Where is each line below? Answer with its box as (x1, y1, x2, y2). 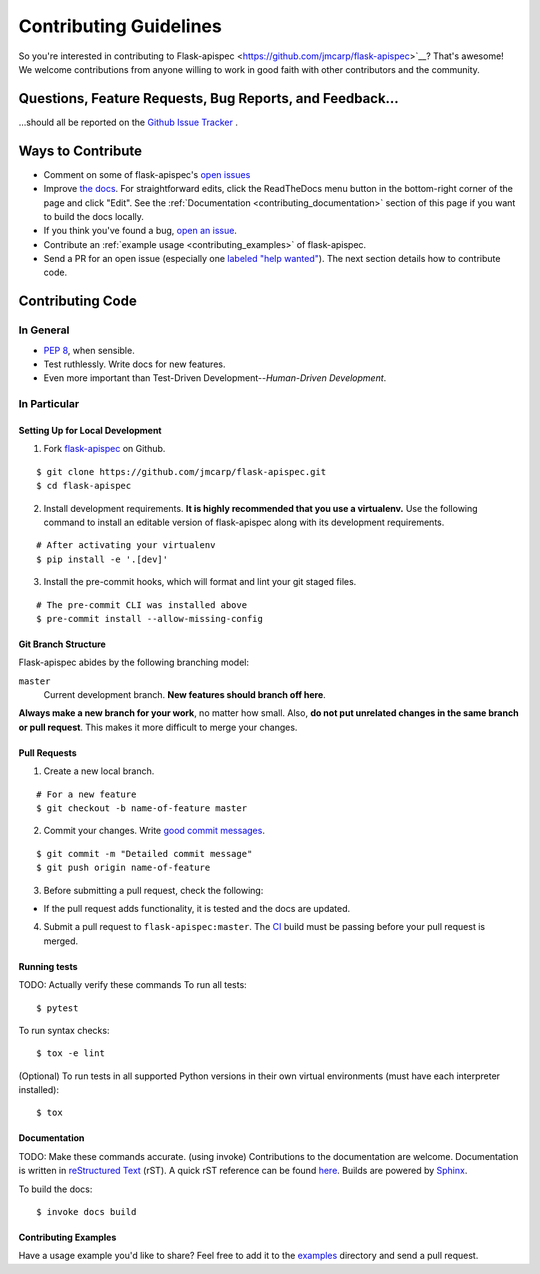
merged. (43, 935, 79, 947)
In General (18, 323, 70, 337)
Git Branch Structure (18, 638, 107, 650)
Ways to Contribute (18, 142, 142, 159)
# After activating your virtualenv (36, 540, 216, 551)
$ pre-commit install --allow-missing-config (36, 613, 264, 624)
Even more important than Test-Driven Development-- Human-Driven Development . (43, 372, 387, 384)
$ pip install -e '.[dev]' (36, 553, 169, 565)
